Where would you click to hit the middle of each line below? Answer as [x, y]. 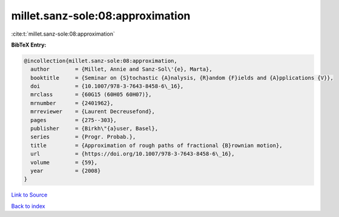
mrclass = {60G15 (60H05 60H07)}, [91, 95]
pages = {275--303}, [74, 120]
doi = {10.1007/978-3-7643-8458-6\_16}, [107, 86]
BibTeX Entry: [29, 45]
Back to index [28, 206]
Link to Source [29, 195]
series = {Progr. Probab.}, [83, 137]
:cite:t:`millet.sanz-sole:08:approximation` [63, 34]
